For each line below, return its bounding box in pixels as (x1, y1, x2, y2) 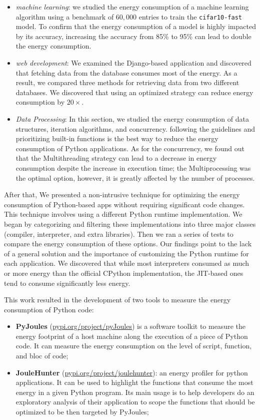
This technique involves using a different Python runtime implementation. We (4, 209, 242, 219)
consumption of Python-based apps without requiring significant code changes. (4, 199, 245, 209)
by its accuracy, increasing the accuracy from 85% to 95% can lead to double (15, 31, 251, 41)
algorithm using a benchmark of (15, 11, 114, 22)
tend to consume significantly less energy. (4, 277, 130, 288)
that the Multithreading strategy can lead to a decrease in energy (15, 153, 217, 163)
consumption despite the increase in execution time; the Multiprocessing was (15, 162, 251, 173)
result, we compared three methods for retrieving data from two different (15, 77, 239, 88)
